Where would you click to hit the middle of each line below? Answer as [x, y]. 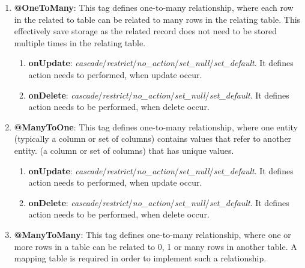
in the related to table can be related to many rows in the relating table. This [157, 19]
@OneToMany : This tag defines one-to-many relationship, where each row [154, 7]
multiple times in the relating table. [80, 42]
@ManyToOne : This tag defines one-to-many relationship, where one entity [156, 126]
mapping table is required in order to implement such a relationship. [140, 258]
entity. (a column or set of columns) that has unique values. [124, 150]
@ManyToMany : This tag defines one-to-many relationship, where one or [152, 234]
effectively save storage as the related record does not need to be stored [146, 31]
